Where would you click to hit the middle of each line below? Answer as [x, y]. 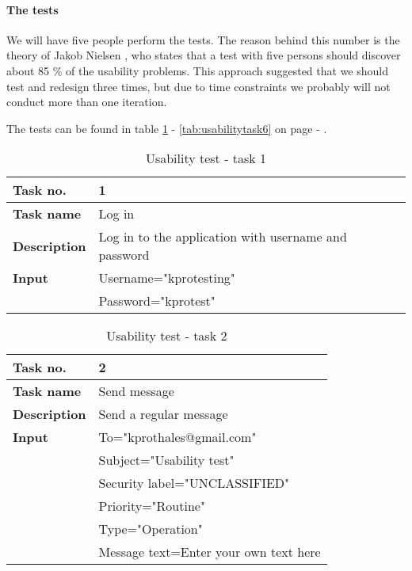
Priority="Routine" [152, 506]
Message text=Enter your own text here [210, 552]
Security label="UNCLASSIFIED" [194, 483]
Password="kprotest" [157, 301]
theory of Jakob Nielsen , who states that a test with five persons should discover [204, 55]
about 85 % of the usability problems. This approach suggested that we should [197, 70]
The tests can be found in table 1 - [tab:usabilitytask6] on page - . [167, 128]
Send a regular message [163, 414]
